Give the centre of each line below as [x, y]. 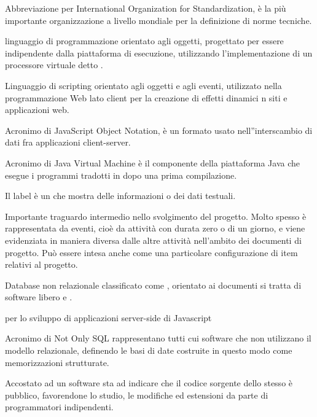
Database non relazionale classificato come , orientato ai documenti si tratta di [153, 285]
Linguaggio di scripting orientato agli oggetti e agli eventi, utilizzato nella [143, 85]
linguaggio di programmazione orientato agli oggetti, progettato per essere [144, 41]
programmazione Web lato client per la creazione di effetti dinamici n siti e [146, 97]
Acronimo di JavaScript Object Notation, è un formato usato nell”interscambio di [159, 130]
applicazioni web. [37, 110]
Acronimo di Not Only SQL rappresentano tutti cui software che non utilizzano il [158, 338]
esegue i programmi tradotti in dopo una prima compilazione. [121, 175]
